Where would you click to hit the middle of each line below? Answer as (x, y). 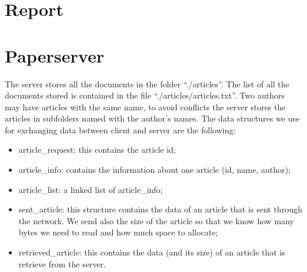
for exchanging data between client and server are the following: (120, 130)
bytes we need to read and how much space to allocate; (118, 232)
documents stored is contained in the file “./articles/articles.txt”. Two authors (145, 95)
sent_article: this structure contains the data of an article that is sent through (160, 209)
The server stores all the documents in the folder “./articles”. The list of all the (147, 83)
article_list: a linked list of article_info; (91, 189)
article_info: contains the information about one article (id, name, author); (155, 170)
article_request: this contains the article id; (97, 150)
